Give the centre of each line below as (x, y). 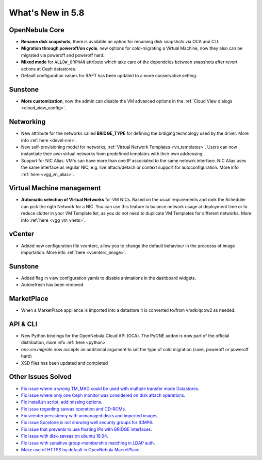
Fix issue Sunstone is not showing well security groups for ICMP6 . (87, 423)
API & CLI (23, 324)
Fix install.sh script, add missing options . (62, 402)
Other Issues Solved (40, 377)
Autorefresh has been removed (52, 285)
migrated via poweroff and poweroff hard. (63, 55)
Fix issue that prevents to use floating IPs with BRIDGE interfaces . (87, 429)
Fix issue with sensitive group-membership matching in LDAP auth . (88, 443)
